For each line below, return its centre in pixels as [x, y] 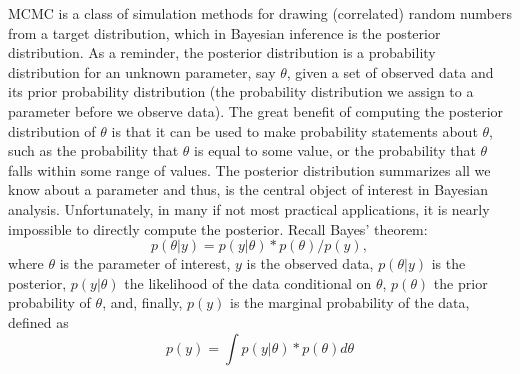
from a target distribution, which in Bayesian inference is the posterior [224, 32]
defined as [38, 321]
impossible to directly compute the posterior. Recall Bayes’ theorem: [218, 228]
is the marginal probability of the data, [350, 302]
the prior [460, 282]
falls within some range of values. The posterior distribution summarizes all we [249, 169]
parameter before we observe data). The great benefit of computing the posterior [256, 110]
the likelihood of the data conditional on [248, 282]
